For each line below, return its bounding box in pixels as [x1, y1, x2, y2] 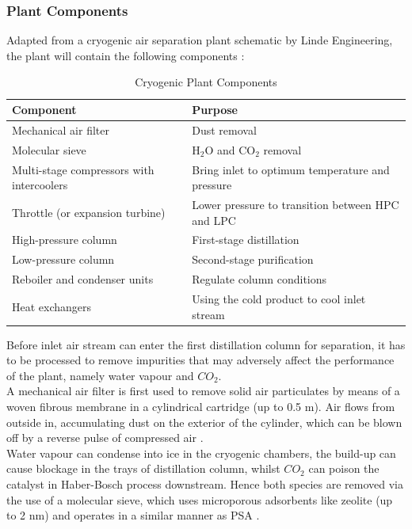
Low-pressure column [12, 251, 115, 268]
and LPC [192, 211, 236, 228]
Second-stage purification [192, 251, 314, 268]
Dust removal [192, 121, 257, 138]
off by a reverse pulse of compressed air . [6, 429, 204, 446]
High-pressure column [12, 231, 117, 248]
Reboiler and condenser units [12, 271, 154, 287]
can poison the [308, 460, 380, 477]
